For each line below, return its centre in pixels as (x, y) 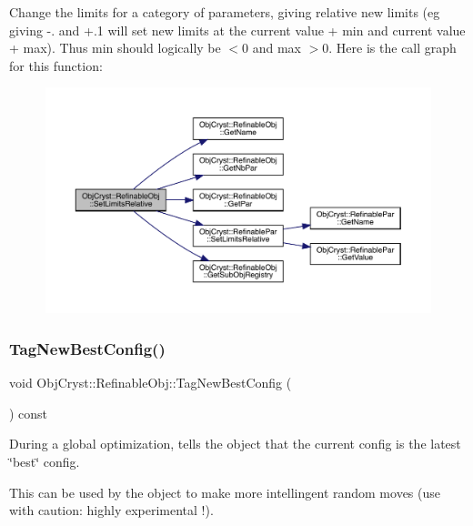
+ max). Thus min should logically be (115, 48)
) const (29, 413)
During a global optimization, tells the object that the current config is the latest (235, 444)
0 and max (272, 48)
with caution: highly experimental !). (111, 510)
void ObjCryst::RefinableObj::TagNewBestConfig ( (151, 383)
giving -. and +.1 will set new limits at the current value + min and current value (237, 30)
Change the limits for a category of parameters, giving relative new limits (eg (225, 12)
